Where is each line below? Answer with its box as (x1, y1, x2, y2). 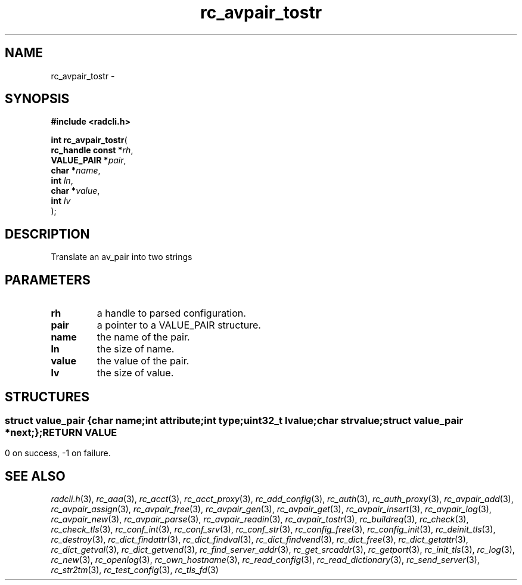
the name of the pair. (97, 331, 190, 343)
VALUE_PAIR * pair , (51, 155, 126, 166)
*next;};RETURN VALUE (5, 426, 117, 438)
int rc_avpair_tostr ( (51, 135, 128, 146)
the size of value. (97, 367, 174, 379)
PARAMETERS (5, 272, 91, 287)
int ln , (51, 175, 73, 186)
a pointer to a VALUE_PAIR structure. (97, 319, 261, 332)
